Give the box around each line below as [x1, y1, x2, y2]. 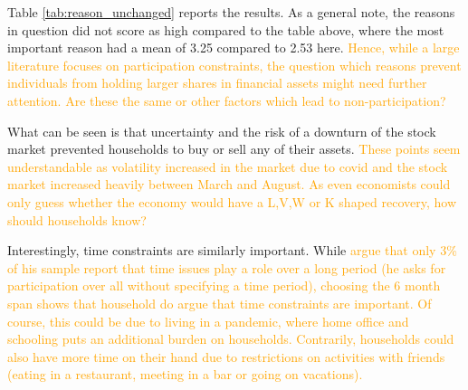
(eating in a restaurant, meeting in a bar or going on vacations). [7, 365, 363, 384]
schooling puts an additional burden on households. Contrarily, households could [7, 329, 454, 348]
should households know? [7, 210, 147, 229]
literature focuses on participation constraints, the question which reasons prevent [7, 55, 462, 74]
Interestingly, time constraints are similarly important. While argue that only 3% [7, 241, 457, 260]
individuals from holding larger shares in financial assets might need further [7, 73, 427, 92]
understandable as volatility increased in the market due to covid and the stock [7, 157, 448, 176]
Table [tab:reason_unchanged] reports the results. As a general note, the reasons [7, 3, 455, 21]
